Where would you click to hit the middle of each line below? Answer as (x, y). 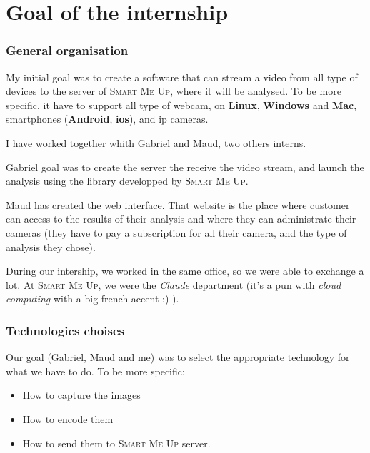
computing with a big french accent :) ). (92, 299)
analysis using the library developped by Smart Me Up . (127, 181)
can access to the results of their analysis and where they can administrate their (181, 219)
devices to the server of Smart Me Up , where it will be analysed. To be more (174, 91)
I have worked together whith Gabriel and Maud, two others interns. (156, 142)
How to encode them (68, 418)
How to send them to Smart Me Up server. (116, 443)
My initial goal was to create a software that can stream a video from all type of (182, 77)
